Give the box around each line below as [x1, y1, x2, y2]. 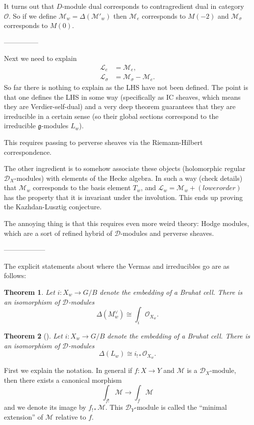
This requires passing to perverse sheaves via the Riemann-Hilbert [4, 137, 203, 147]
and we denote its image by [4, 402, 86, 412]
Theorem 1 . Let [4, 287, 55, 297]
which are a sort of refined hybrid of [4, 227, 112, 238]
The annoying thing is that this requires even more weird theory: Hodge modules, [4, 218, 249, 228]
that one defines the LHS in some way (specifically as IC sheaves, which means [4, 91, 241, 102]
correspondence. [4, 146, 51, 157]
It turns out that [4, 1, 54, 11]
